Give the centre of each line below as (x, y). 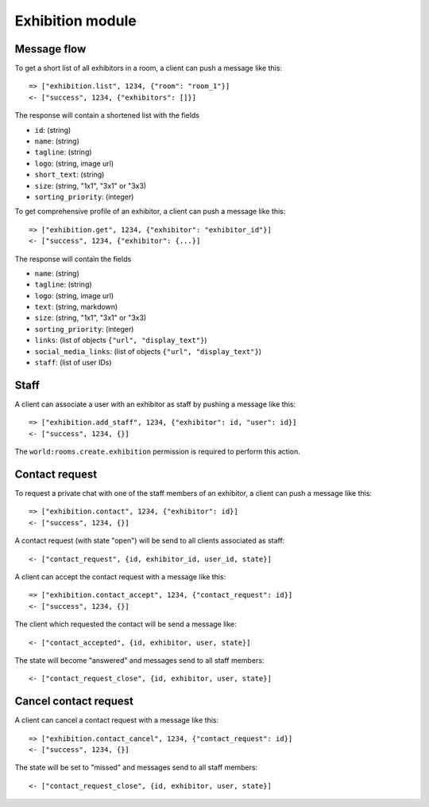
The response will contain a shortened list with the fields (107, 115)
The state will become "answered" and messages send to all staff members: (139, 660)
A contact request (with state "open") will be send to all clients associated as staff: (150, 540)
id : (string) (53, 130)
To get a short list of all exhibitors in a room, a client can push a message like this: (148, 68)
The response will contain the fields (73, 259)
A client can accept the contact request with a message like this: (120, 576)
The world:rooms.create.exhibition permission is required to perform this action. (158, 452)
